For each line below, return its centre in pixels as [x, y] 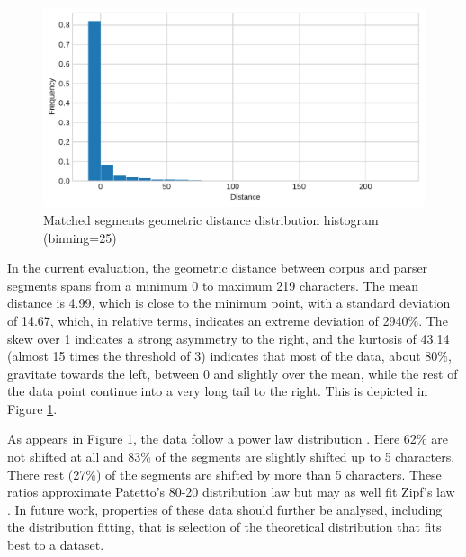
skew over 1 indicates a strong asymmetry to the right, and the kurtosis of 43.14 [229, 338]
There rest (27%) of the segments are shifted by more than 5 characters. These [224, 474]
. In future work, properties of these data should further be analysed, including [225, 509]
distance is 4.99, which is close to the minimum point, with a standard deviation [229, 303]
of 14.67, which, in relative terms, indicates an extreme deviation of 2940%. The [228, 320]
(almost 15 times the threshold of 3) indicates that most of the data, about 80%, [229, 356]
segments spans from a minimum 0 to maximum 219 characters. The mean [213, 285]
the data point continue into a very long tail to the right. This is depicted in [218, 391]
